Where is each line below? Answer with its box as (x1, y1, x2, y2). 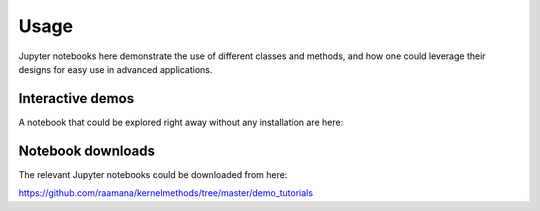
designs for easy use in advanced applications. (18, 63, 213, 75)
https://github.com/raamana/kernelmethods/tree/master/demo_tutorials (18, 187, 314, 199)
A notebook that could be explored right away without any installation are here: (18, 116, 344, 128)
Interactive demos (18, 90, 135, 107)
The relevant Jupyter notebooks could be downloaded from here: (18, 168, 288, 180)
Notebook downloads (18, 142, 155, 159)
